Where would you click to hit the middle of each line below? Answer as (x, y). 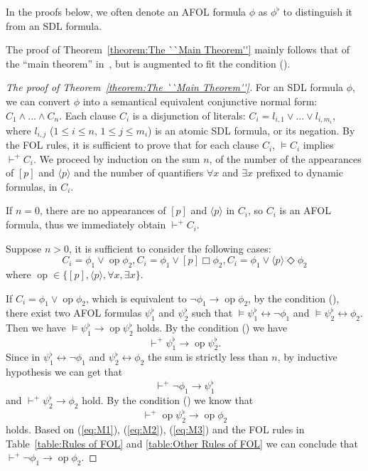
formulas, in (32, 186)
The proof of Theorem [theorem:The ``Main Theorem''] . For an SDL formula (175, 87)
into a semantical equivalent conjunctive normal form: (200, 101)
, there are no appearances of (103, 210)
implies (318, 145)
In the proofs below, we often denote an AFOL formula (126, 11)
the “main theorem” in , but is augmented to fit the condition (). (148, 63)
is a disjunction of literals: (189, 115)
